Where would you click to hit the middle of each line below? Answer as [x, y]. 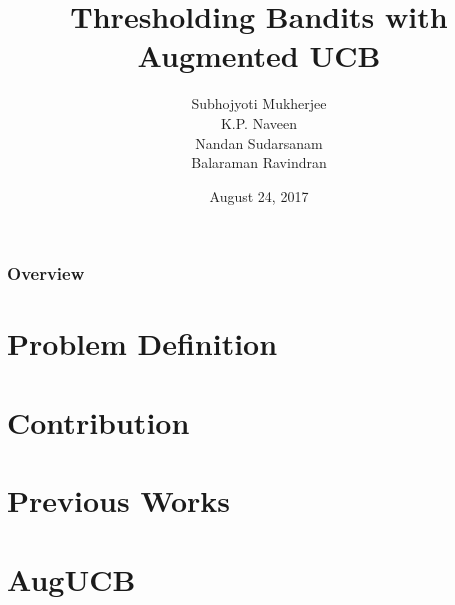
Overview [46, 273]
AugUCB [71, 578]
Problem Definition [142, 343]
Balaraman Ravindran [259, 162]
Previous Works [119, 500]
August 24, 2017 [259, 195]
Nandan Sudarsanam [259, 142]
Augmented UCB [259, 55]
